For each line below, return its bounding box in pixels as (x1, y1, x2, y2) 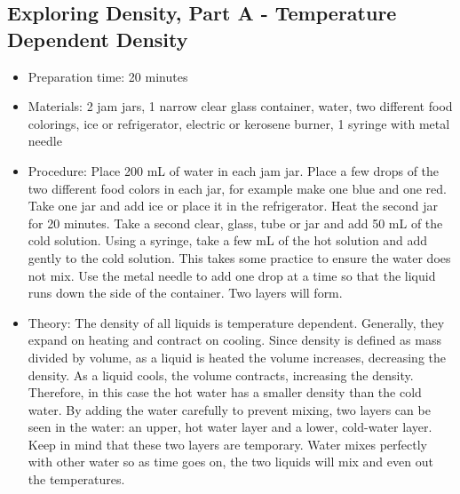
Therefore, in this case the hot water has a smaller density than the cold (28, 383, 422, 402)
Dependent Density (7, 25, 188, 52)
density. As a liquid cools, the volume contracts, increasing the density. (28, 365, 414, 384)
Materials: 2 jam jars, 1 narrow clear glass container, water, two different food (28, 97, 453, 116)
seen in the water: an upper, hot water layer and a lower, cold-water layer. (28, 418, 432, 436)
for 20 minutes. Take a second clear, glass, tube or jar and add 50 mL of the (28, 213, 443, 232)
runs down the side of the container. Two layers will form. (28, 283, 343, 302)
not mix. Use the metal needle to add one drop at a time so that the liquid (28, 266, 436, 284)
